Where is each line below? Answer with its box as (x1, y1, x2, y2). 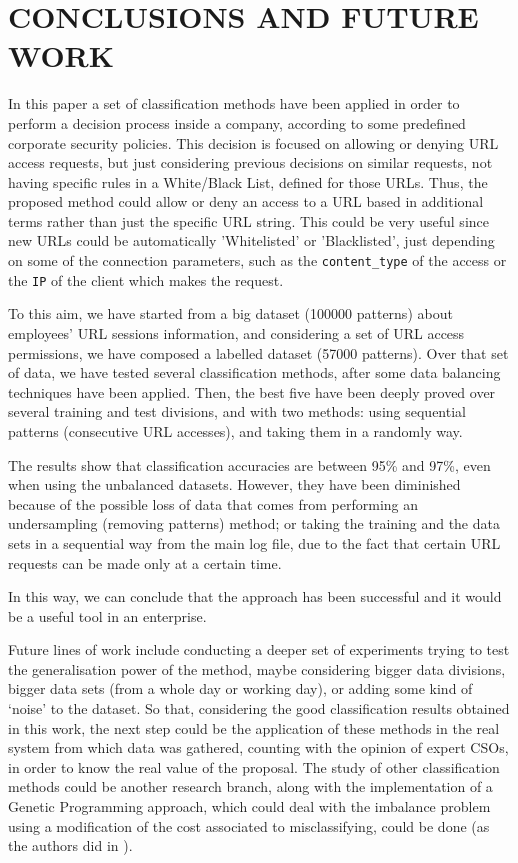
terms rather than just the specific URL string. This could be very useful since (8, 210, 489, 231)
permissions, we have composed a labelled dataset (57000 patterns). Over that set (8, 342, 509, 363)
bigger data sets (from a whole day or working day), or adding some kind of (8, 678, 473, 699)
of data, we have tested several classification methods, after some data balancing (8, 362, 501, 383)
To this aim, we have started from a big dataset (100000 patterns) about (8, 303, 453, 324)
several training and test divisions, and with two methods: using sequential (8, 401, 466, 422)
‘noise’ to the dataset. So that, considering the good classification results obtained (8, 698, 510, 719)
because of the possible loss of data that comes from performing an (8, 493, 419, 514)
